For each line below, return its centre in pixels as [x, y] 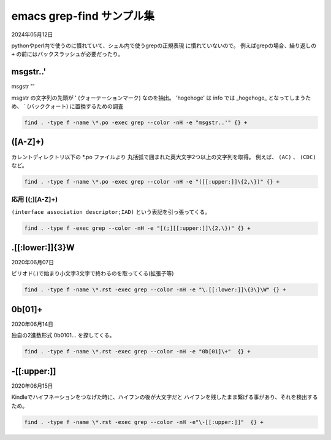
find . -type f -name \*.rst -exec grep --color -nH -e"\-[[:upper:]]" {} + [144, 422]
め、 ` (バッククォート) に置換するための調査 [67, 106]
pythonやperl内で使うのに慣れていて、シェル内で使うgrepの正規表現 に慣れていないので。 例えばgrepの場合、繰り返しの [164, 45]
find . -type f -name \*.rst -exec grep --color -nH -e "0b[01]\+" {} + [137, 352]
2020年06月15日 [32, 386]
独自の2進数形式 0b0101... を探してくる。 [63, 336]
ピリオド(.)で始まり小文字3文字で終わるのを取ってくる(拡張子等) [93, 273]
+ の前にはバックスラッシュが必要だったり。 [67, 54]
